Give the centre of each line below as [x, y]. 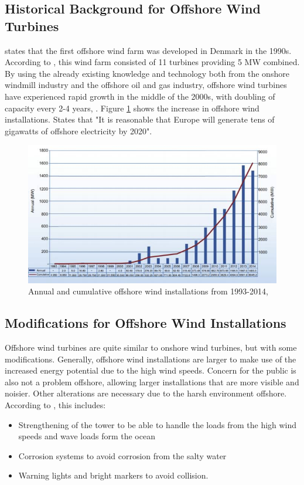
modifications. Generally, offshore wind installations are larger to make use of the [151, 359]
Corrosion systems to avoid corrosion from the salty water [122, 455]
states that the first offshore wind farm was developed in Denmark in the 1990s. [148, 50]
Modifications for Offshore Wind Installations [146, 323]
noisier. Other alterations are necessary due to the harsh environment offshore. [146, 393]
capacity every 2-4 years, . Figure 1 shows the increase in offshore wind [132, 108]
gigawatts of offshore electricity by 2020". [78, 130]
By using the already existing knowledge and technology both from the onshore [147, 73]
